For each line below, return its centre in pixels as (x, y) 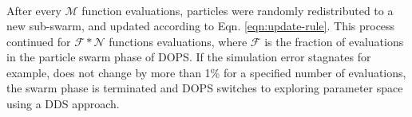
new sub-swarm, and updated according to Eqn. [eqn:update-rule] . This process (201, 26)
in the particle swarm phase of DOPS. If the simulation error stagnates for (189, 57)
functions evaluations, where (178, 41)
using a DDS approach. (63, 104)
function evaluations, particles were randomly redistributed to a (238, 10)
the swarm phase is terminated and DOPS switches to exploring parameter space (205, 88)
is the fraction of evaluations (334, 41)
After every (34, 10)
